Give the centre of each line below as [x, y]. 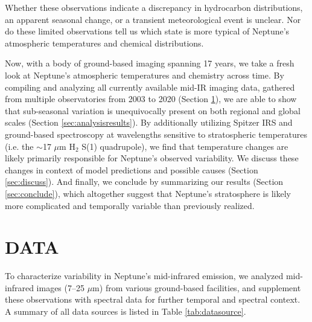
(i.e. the [19, 146]
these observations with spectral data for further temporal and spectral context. [153, 299]
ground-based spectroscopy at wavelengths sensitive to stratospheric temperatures [156, 134]
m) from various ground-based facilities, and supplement [197, 287]
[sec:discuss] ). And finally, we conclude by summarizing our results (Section [144, 182]
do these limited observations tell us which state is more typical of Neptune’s [147, 31]
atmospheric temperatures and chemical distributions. [104, 43]
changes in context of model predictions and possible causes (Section [132, 169]
